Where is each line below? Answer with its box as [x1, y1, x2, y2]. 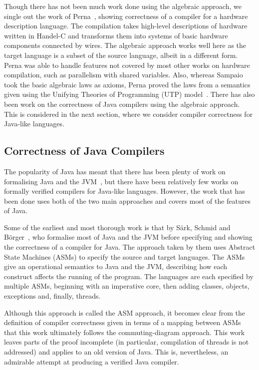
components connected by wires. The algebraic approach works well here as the [4, 40, 246, 50]
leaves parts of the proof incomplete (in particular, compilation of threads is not [4, 337, 249, 347]
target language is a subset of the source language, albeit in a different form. [4, 49, 238, 60]
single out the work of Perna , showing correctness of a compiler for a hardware [4, 10, 248, 21]
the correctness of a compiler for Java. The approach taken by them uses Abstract [4, 242, 256, 252]
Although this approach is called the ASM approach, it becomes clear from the [4, 307, 245, 318]
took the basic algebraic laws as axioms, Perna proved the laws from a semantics [4, 79, 251, 89]
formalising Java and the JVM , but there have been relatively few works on [4, 176, 239, 186]
